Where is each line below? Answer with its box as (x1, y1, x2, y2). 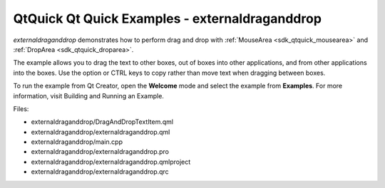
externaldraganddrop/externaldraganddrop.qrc (31, 167, 169, 176)
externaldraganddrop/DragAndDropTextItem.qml (31, 117, 174, 126)
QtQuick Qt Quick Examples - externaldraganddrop (13, 11, 322, 26)
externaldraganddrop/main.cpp (31, 137, 123, 146)
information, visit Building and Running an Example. (13, 91, 164, 100)
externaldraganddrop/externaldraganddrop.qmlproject (31, 157, 191, 166)
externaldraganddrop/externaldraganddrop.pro (31, 147, 169, 156)
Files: (13, 104, 29, 113)
